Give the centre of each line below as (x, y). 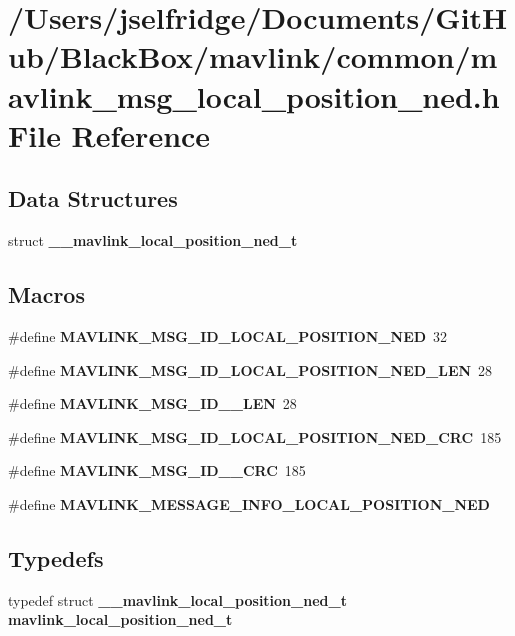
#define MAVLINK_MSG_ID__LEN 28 (152, 403)
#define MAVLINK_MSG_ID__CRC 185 (157, 470)
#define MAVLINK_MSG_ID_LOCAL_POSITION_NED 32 (228, 335)
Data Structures (93, 198)
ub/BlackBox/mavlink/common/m (253, 56)
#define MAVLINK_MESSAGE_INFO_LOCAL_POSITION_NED (249, 503)
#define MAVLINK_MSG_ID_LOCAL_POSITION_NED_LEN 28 (250, 369)
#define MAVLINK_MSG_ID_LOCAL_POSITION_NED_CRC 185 (255, 436)
